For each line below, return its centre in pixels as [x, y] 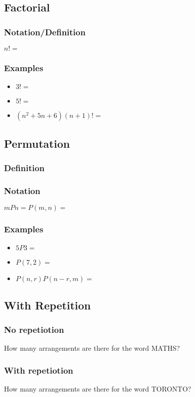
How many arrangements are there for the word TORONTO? [98, 389]
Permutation [37, 143]
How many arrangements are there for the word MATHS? [92, 348]
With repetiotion [39, 370]
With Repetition [48, 305]
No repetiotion [34, 329]
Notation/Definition [45, 32]
